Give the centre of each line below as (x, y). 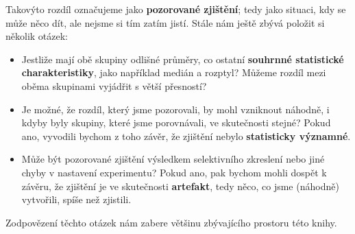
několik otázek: (37, 36)
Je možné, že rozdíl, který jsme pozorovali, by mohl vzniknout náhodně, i (175, 109)
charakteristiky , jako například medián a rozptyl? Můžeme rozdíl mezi (174, 72)
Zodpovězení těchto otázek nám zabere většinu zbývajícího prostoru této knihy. (171, 222)
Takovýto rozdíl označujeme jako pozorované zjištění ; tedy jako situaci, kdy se (176, 9)
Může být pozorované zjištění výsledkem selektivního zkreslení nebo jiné (173, 159)
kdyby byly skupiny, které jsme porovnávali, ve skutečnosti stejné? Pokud (176, 122)
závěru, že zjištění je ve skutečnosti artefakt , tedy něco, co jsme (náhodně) (180, 186)
